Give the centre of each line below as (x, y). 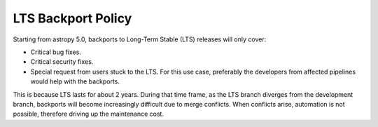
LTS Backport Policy (72, 18)
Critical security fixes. (62, 62)
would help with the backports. (75, 81)
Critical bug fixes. (56, 52)
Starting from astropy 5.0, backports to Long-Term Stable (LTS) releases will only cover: (140, 39)
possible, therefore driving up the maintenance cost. (89, 114)
